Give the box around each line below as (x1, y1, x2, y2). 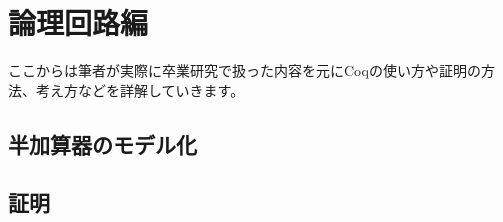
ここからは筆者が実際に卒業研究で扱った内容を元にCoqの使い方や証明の (8, 60, 481, 81)
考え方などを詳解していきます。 (35, 79, 245, 100)
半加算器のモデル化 (8, 128, 197, 159)
